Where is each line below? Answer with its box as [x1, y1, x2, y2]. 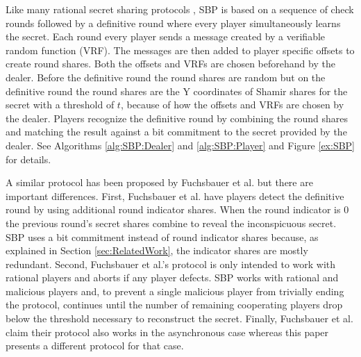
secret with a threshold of [6, 97, 115, 112]
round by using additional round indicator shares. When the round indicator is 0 [6, 202, 349, 217]
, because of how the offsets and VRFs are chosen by [120, 97, 344, 112]
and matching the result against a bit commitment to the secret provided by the [6, 124, 347, 139]
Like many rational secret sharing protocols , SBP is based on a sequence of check [6, 2, 354, 16]
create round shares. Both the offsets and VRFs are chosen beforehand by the [6, 56, 335, 71]
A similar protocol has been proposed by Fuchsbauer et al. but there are [6, 175, 313, 190]
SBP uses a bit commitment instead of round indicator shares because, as [6, 229, 319, 244]
